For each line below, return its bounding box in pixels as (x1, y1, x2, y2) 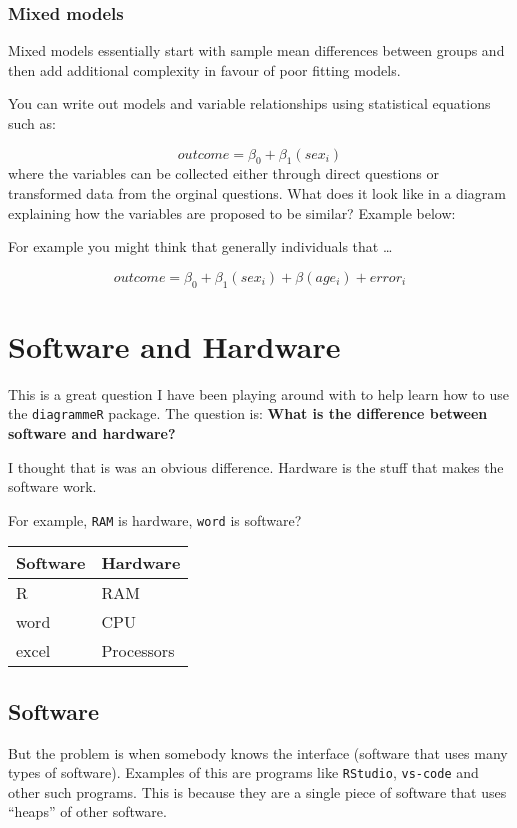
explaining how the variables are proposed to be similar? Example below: (8, 202, 456, 223)
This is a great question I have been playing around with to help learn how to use (8, 383, 509, 404)
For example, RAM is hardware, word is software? (8, 509, 302, 530)
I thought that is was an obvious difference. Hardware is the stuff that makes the (8, 456, 504, 477)
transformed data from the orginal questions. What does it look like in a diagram (8, 182, 506, 203)
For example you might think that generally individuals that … (8, 236, 393, 257)
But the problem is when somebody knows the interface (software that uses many (8, 742, 508, 763)
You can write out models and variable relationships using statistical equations (8, 93, 491, 114)
